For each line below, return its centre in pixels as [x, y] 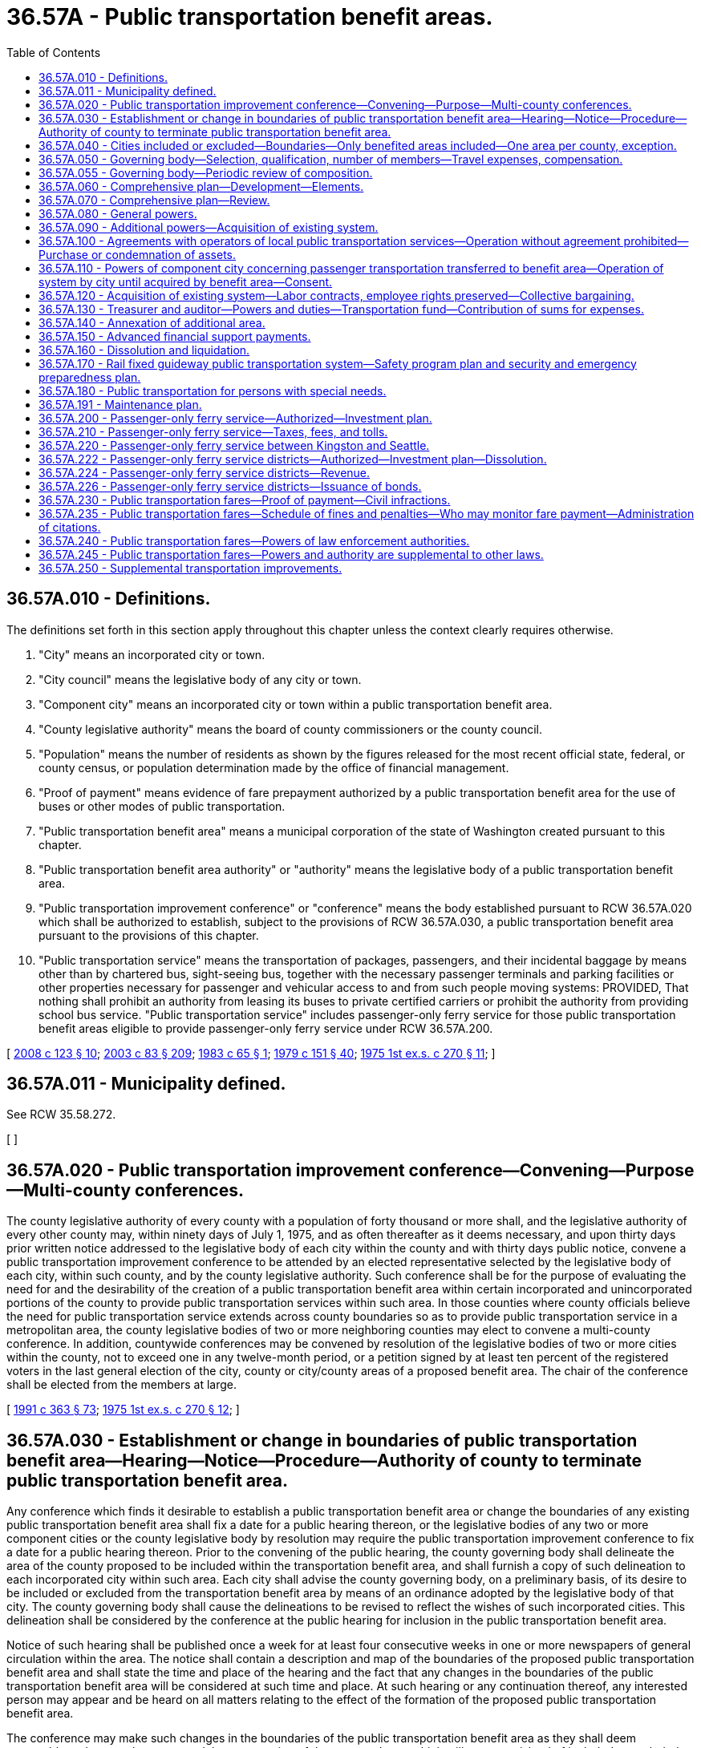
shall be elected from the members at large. [122, 1385]
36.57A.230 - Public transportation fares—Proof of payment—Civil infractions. [245, 500]
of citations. [70, 527]
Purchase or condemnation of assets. [138, 254]
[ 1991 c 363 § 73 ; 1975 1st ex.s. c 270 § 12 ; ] [123, 1410]
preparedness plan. [90, 377]
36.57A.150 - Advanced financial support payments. [175, 336]
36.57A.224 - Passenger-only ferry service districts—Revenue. [205, 472]
